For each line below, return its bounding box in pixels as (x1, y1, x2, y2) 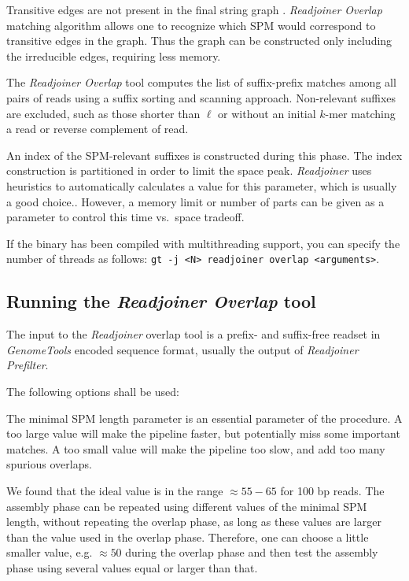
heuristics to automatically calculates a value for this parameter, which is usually (6, 177, 397, 194)
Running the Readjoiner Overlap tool (6, 289, 316, 313)
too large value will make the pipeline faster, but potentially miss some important (6, 425, 400, 442)
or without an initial (218, 105, 316, 121)
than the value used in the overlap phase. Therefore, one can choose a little (6, 528, 369, 545)
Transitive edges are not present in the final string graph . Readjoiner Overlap (6, 2, 382, 17)
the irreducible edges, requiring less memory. (6, 47, 221, 64)
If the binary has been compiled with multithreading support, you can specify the (6, 235, 400, 251)
